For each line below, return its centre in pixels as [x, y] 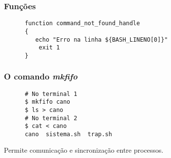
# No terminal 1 [51, 94]
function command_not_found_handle [82, 24]
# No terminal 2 [51, 118]
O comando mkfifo [41, 76]
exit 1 [49, 48]
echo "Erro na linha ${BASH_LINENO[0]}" [102, 39]
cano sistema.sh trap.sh [68, 134]
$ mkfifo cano [47, 102]
